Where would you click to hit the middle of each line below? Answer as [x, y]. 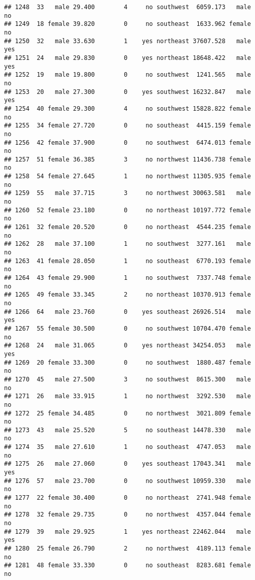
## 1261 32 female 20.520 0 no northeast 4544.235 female [128, 227]
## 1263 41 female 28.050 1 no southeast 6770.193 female [128, 261]
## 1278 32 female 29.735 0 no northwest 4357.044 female [128, 515]
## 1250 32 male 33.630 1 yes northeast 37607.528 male [128, 41]
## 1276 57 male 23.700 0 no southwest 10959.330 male [128, 481]
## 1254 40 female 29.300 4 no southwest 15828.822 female [128, 108]
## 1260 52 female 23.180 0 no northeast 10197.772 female [128, 210]
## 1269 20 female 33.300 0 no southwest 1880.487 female [128, 362]
